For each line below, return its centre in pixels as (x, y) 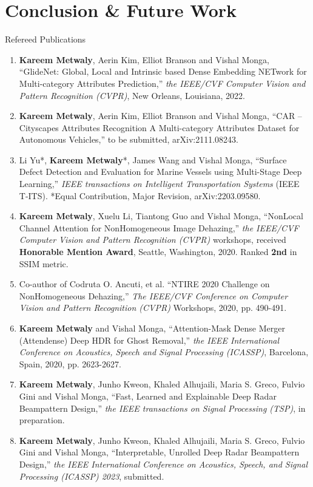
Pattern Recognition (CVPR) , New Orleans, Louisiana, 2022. (132, 95)
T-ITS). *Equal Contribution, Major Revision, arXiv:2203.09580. (140, 195)
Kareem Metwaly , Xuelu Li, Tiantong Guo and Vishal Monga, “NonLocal (161, 216)
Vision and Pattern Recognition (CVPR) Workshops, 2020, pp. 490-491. (153, 308)
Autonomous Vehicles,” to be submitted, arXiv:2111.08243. (129, 139)
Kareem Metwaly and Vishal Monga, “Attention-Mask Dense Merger (152, 328)
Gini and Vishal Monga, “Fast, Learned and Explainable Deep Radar (148, 396)
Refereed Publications (45, 39)
